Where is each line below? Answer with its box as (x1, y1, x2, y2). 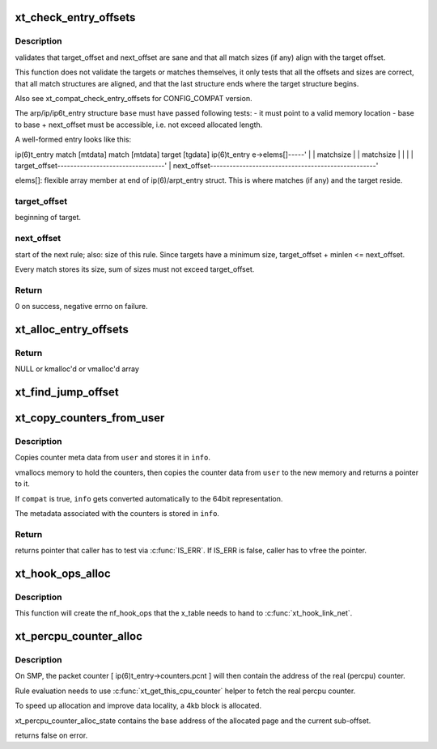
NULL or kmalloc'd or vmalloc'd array (15, 364, 139, 374)
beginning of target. (15, 213, 81, 222)
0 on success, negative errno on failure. (15, 302, 148, 311)
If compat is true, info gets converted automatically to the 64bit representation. (15, 493, 283, 503)
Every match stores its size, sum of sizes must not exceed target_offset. (15, 264, 255, 274)
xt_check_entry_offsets (15, 11, 136, 24)
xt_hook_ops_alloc (15, 566, 111, 580)
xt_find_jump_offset (15, 385, 119, 400)
